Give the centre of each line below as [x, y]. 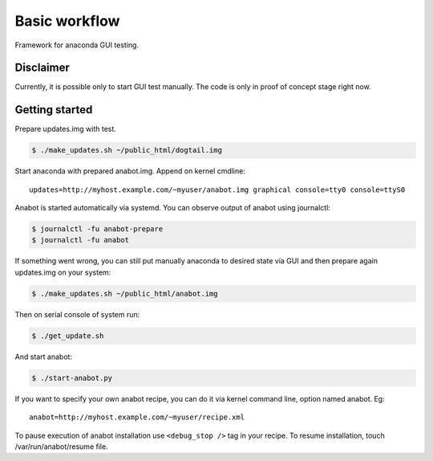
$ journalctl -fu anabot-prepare [97, 229]
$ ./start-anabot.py [72, 378]
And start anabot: [43, 357]
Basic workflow [67, 21]
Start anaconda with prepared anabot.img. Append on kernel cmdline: [130, 171]
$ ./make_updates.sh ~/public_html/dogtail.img [127, 150]
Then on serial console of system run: [77, 314]
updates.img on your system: [63, 272]
